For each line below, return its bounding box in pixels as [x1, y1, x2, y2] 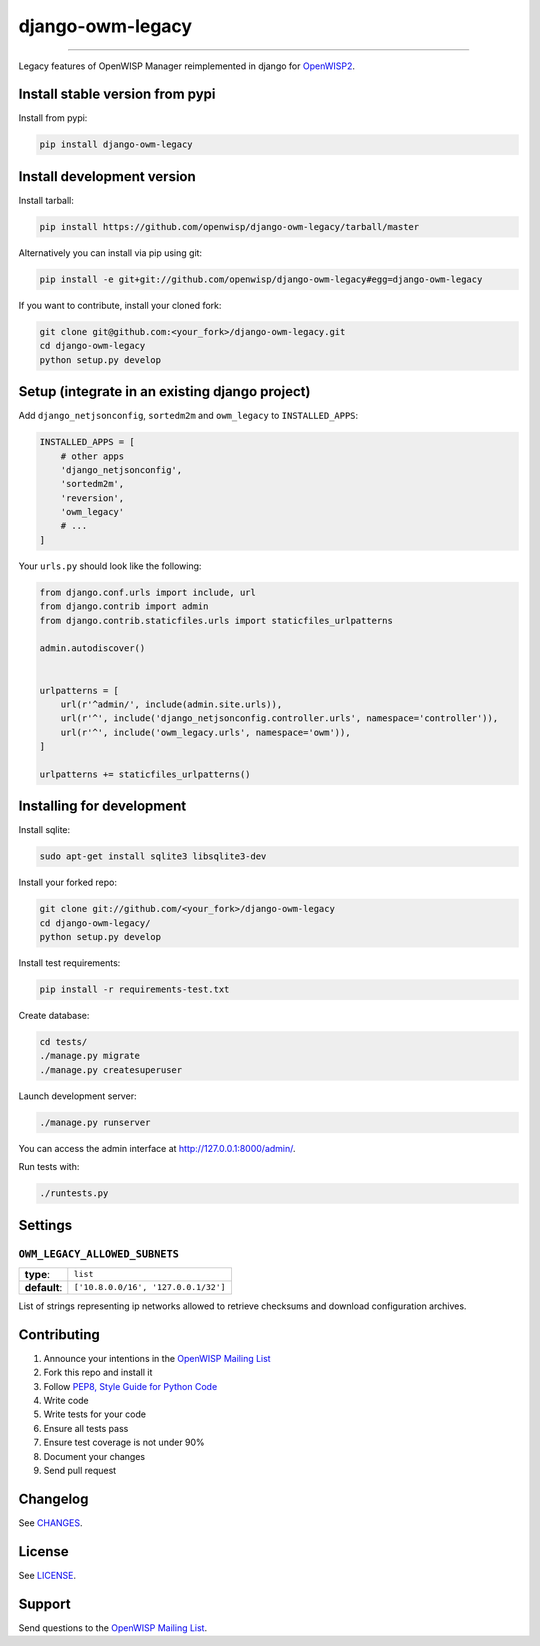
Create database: [18, 1010, 90, 1022]
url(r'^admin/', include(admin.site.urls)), [60, 698, 283, 710]
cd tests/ [39, 1036, 88, 1048]
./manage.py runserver [39, 1116, 151, 1128]
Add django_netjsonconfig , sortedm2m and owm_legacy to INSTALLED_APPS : [18, 410, 359, 422]
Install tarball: [18, 194, 75, 206]
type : [24, 1267, 50, 1281]
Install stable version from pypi [18, 86, 216, 103]
